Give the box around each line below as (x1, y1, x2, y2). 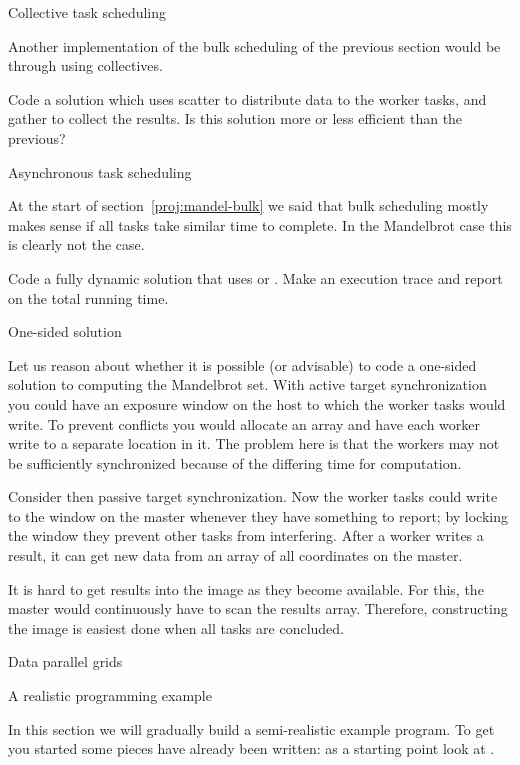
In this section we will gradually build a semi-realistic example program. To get (8, 718, 495, 739)
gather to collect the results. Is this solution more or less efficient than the (8, 108, 463, 129)
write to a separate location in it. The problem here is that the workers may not (8, 433, 500, 454)
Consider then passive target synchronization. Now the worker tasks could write (8, 486, 498, 507)
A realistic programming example (8, 685, 212, 706)
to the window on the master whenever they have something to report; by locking (8, 505, 509, 526)
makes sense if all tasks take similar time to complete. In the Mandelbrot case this (8, 214, 512, 235)
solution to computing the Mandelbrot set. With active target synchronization (8, 374, 487, 395)
